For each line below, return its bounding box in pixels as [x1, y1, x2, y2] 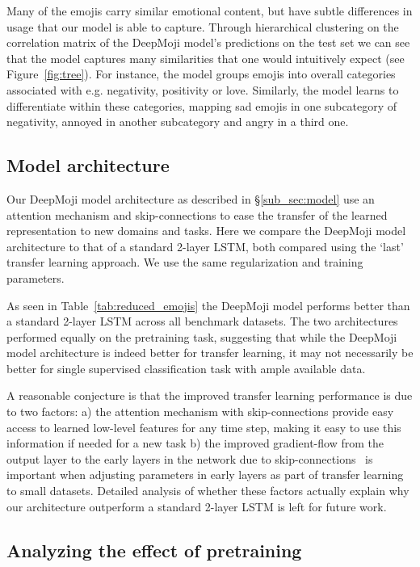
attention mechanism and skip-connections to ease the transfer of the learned [6, 206, 388, 223]
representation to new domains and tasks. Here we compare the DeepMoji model [6, 222, 406, 239]
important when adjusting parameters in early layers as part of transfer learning [6, 466, 404, 483]
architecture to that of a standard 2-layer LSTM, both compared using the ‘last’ [6, 237, 404, 254]
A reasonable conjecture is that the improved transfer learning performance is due [6, 387, 413, 404]
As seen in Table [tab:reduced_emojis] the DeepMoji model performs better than [6, 296, 410, 313]
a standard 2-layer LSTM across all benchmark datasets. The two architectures [6, 313, 398, 330]
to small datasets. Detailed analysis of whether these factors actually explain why [6, 482, 409, 499]
